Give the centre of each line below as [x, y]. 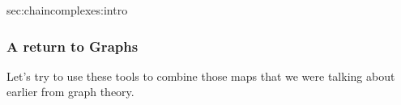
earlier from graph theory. [70, 92]
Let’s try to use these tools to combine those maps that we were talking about [201, 76]
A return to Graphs [73, 46]
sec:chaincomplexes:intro [67, 10]
